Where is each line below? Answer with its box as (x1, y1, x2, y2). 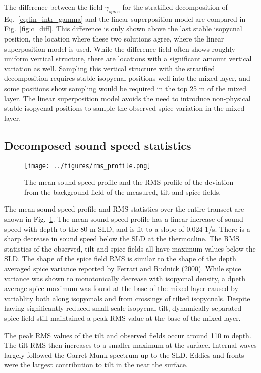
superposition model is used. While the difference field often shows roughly (4, 43, 235, 54)
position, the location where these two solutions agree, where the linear (4, 33, 224, 44)
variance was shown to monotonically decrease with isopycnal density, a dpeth (4, 273, 246, 283)
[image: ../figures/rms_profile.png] (24, 162, 151, 170)
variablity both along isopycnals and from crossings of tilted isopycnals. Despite (4, 293, 250, 303)
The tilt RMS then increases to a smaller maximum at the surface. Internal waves (4, 340, 257, 350)
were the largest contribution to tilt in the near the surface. (4, 359, 188, 370)
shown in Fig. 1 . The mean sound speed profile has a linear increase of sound (4, 213, 243, 224)
